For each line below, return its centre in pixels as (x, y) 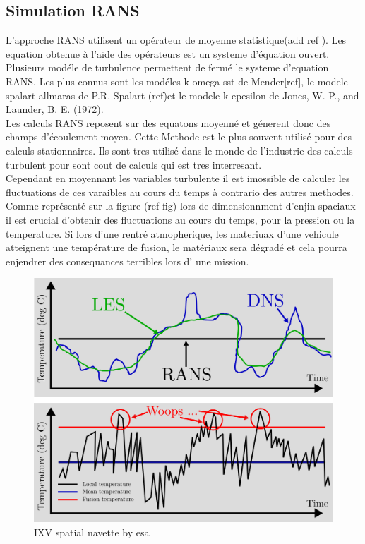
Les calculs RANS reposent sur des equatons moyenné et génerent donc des (168, 122)
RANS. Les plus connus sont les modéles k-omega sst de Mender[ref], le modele (177, 81)
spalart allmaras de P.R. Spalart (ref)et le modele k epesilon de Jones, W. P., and (182, 95)
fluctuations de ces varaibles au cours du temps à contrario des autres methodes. (180, 192)
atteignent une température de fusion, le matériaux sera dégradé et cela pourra (176, 247)
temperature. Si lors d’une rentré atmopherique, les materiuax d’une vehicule (172, 233)
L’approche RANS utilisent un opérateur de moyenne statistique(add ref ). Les (176, 40)
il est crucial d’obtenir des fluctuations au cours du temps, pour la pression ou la (180, 219)
